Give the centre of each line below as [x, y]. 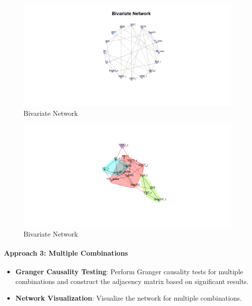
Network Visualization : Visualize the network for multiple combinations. [129, 297]
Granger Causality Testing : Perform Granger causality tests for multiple [129, 272]
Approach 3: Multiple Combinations [66, 253]
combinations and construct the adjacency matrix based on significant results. [132, 281]
